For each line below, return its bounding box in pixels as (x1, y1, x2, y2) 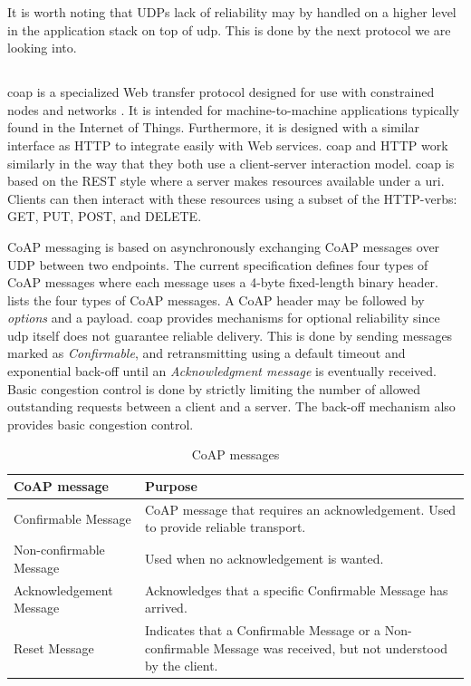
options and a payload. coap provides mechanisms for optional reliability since (7, 308, 440, 327)
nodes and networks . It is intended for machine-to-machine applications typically (7, 100, 459, 119)
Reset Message (14, 638, 94, 657)
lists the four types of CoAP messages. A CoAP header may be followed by (7, 290, 425, 309)
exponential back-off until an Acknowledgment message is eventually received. (7, 362, 437, 381)
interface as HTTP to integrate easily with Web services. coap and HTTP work (7, 135, 448, 154)
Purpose (145, 477, 197, 496)
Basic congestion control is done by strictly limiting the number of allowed (7, 379, 420, 398)
